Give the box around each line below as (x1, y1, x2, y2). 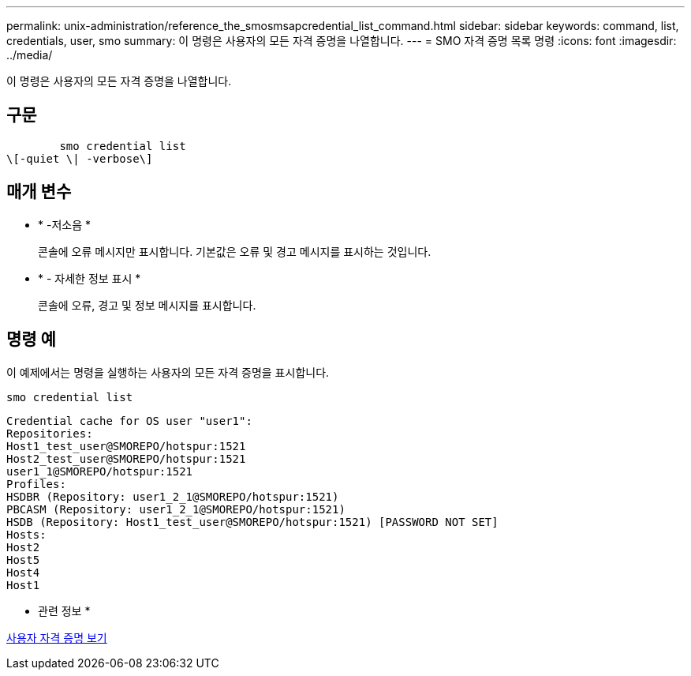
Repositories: (6, 426, 93, 440)
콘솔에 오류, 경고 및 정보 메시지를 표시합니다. (38, 298, 256, 312)
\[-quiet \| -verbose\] (6, 152, 153, 165)
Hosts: (6, 528, 47, 541)
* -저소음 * (38, 217, 91, 231)
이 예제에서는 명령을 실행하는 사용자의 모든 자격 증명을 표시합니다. (6, 365, 330, 379)
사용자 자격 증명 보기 (6, 630, 107, 644)
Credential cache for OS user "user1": (6, 414, 252, 427)
